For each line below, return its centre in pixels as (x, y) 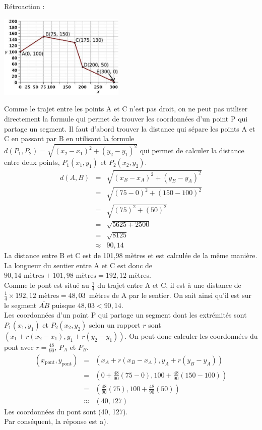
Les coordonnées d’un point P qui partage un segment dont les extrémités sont (125, 315)
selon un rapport (115, 324)
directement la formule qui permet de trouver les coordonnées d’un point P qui (126, 119)
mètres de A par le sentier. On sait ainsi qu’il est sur (170, 295)
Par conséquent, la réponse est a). (56, 421)
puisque (63, 305)
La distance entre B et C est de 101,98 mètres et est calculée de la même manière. (131, 255)
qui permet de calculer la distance (192, 150)
